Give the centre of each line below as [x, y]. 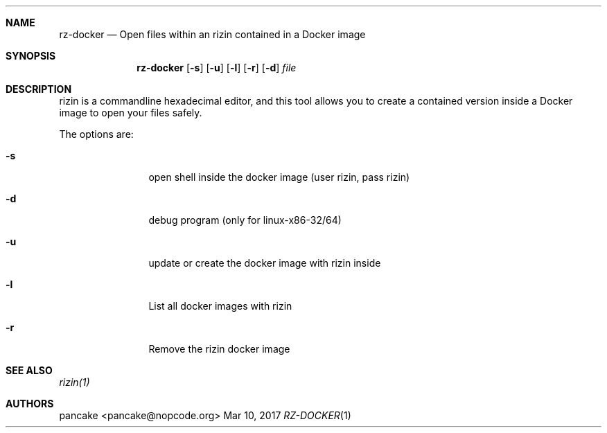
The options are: [96, 134]
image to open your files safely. [131, 113]
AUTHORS [30, 404]
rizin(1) [74, 382]
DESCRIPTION [39, 89]
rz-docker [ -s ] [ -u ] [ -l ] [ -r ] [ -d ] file [217, 68]
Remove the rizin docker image [219, 349]
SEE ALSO [29, 370]
